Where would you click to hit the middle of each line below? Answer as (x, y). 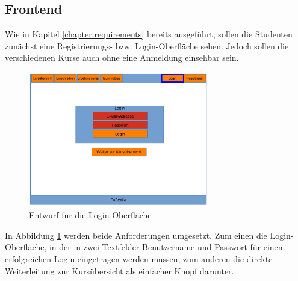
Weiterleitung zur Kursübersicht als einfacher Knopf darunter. (120, 270)
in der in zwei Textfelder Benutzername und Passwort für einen (166, 247)
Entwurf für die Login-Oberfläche (90, 215)
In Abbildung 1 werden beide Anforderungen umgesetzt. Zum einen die (136, 235)
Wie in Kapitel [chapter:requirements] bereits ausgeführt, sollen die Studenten (149, 34)
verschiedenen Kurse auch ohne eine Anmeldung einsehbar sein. (122, 58)
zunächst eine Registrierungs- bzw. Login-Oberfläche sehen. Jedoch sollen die (147, 46)
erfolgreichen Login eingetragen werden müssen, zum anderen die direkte (139, 258)
